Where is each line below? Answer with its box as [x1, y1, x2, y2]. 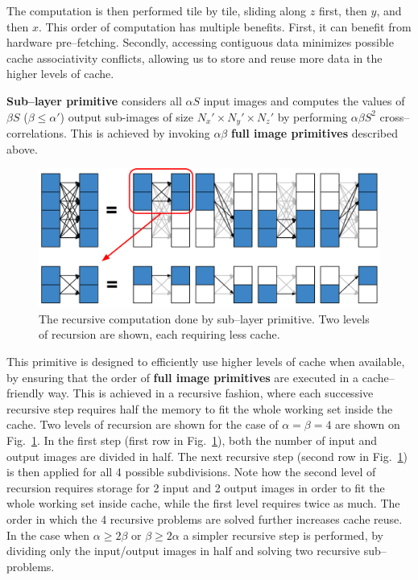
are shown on [335, 416, 400, 433]
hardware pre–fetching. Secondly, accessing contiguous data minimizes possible [6, 34, 394, 51]
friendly [6, 385, 44, 401]
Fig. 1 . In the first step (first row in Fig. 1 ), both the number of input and [6, 432, 378, 449]
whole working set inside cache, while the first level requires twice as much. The [6, 495, 400, 512]
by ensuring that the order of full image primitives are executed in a [6, 368, 359, 385]
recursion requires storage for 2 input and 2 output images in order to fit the [6, 479, 385, 496]
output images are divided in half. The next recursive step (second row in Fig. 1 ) [6, 447, 408, 464]
